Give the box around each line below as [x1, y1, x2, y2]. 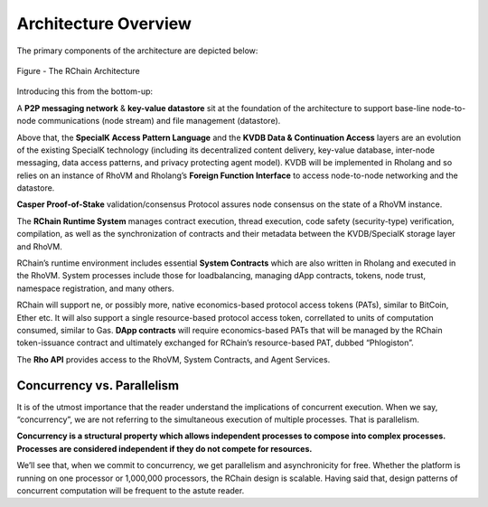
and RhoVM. [16, 240, 62, 252]
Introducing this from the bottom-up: [16, 86, 154, 97]
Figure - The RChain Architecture [16, 65, 140, 76]
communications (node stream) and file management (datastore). [37, 116, 281, 127]
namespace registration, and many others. [16, 283, 175, 294]
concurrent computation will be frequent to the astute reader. [16, 485, 245, 496]
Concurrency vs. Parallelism [16, 378, 180, 393]
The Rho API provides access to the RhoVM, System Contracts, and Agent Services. [16, 353, 331, 365]
